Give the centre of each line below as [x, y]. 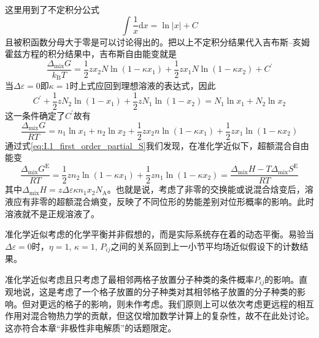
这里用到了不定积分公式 [52, 9]
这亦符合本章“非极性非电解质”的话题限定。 [91, 328]
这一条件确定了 [35, 115]
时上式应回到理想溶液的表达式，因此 [143, 86]
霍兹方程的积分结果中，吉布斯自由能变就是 [91, 54]
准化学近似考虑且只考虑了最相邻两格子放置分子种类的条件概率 [129, 279]
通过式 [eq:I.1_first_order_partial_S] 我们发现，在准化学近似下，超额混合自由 [157, 145]
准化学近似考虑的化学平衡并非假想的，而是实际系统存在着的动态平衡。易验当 [159, 234]
